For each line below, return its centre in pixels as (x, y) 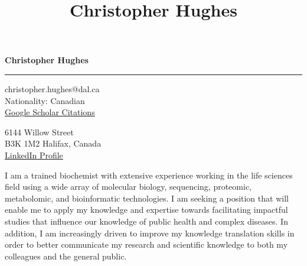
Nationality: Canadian (45, 100)
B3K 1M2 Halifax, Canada (53, 143)
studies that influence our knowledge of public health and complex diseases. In (146, 221)
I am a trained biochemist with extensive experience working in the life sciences (149, 175)
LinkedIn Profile (34, 155)
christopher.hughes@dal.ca (52, 88)
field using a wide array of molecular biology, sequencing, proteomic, (128, 186)
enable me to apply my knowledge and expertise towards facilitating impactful (146, 210)
